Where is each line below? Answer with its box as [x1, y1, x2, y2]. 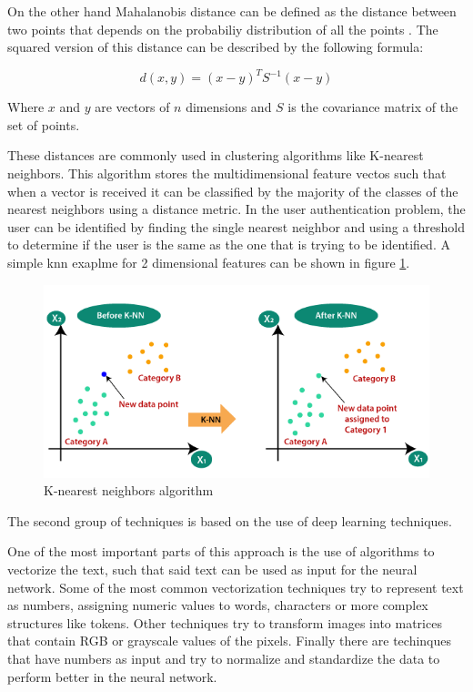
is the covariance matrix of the [287, 97, 458, 117]
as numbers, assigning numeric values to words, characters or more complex [7, 595, 428, 615]
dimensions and [186, 97, 272, 117]
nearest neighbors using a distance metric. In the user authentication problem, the [7, 199, 466, 219]
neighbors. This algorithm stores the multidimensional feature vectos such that [7, 164, 447, 183]
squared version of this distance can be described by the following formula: [7, 37, 424, 56]
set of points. [7, 115, 80, 134]
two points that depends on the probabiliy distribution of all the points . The [7, 19, 438, 38]
